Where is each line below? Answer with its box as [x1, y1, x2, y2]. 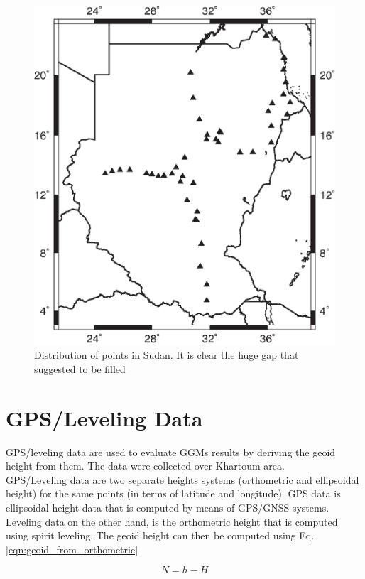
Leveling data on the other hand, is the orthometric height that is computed [6, 514, 338, 529]
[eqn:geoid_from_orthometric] [6, 541, 138, 556]
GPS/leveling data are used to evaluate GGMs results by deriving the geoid [6, 444, 336, 459]
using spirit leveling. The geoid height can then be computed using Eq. [6, 528, 315, 543]
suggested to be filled [34, 361, 126, 376]
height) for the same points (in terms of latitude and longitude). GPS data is [6, 486, 341, 501]
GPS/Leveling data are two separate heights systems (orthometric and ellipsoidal [6, 472, 359, 487]
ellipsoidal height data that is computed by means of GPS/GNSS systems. [6, 499, 329, 514]
